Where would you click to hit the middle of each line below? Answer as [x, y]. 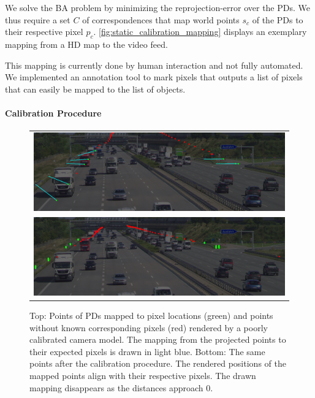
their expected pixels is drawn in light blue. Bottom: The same [147, 351]
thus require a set [38, 19]
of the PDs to [278, 19]
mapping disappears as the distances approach [116, 387]
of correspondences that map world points [161, 19]
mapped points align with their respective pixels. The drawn [143, 376]
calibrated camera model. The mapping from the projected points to [158, 339]
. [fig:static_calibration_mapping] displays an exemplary [200, 32]
